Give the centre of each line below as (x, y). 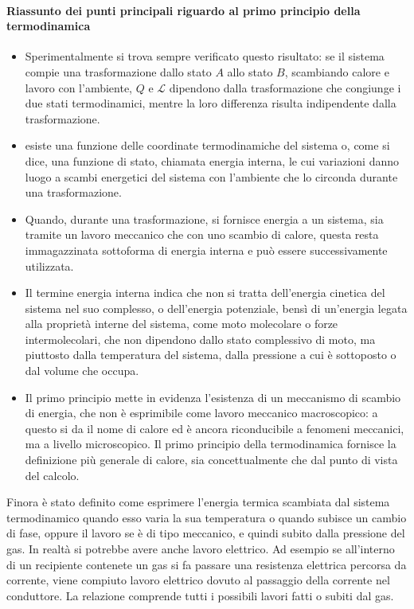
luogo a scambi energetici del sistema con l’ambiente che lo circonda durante (211, 176)
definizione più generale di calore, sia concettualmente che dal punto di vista (211, 460)
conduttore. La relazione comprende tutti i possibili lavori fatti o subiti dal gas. (200, 595)
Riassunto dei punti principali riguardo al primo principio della (184, 10)
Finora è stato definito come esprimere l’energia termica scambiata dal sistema (198, 502)
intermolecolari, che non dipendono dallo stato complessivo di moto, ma (200, 339)
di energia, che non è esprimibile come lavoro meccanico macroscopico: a (201, 413)
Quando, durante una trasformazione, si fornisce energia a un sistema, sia (204, 219)
